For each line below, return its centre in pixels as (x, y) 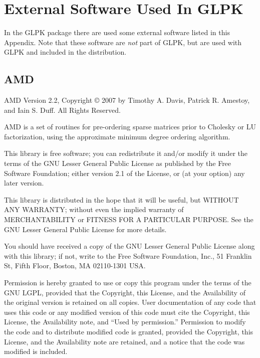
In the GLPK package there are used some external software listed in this (117, 32)
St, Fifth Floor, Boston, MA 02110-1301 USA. (75, 265)
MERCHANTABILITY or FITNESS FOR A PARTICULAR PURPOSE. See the (129, 219)
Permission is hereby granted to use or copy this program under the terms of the (128, 283)
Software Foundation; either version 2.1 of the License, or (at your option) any (124, 173)
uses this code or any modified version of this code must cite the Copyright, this (127, 312)
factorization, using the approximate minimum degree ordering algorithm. (117, 136)
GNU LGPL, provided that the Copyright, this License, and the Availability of (125, 292)
